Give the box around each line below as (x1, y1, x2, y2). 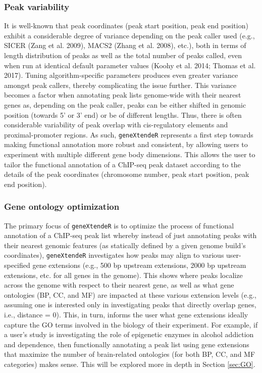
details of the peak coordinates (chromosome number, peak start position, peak (4, 169, 249, 179)
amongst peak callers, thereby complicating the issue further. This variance (4, 79, 237, 90)
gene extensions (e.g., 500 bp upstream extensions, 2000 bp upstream (32, 260, 246, 270)
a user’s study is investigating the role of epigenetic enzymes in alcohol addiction (4, 329, 254, 340)
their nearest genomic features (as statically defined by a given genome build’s (4, 240, 246, 250)
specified (4, 260, 30, 270)
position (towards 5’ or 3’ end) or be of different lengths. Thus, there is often (4, 109, 242, 120)
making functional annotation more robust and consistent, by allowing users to (4, 139, 248, 150)
